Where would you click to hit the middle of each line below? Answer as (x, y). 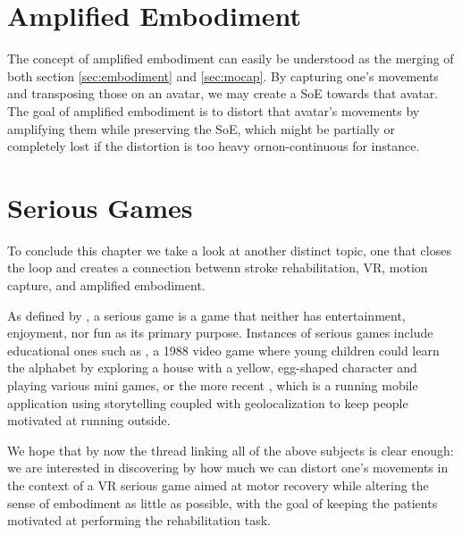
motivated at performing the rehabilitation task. (139, 520)
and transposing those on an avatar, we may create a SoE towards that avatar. (223, 93)
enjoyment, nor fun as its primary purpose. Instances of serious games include (220, 333)
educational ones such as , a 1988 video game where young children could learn (223, 350)
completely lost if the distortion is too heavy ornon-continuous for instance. (214, 146)
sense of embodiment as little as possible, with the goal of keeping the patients (223, 502)
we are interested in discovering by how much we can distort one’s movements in (228, 468)
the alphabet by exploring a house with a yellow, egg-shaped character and (212, 368)
